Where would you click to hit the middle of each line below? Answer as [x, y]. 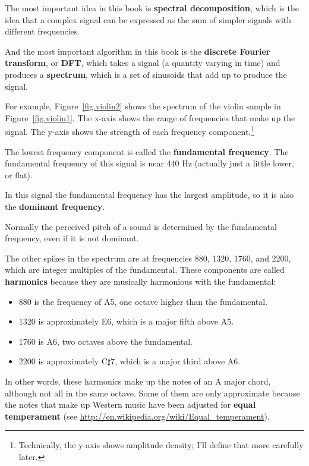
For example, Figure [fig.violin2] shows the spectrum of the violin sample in [143, 106]
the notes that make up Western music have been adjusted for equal [130, 404]
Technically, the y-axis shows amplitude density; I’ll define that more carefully [161, 445]
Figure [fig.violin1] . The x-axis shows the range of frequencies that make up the [150, 117]
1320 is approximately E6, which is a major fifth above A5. [126, 321]
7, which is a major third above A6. [176, 361]
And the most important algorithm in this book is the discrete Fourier [138, 51]
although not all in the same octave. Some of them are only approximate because [152, 393]
